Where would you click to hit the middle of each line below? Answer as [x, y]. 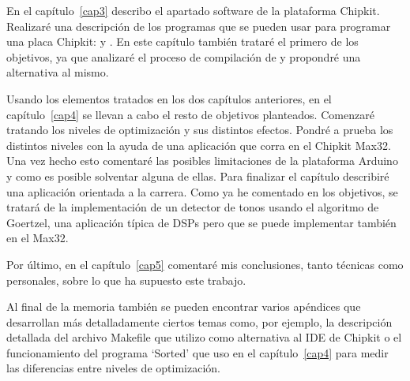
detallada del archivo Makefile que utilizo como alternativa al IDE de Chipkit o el [204, 337]
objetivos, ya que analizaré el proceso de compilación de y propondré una [184, 56]
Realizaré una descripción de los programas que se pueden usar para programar [199, 26]
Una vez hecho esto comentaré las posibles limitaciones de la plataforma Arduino [202, 161]
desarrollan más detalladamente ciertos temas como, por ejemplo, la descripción [199, 321]
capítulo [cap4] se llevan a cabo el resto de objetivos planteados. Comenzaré [190, 114]
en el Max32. [38, 238]
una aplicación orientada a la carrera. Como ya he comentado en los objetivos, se [202, 191]
